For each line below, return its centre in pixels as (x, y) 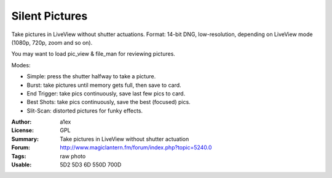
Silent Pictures (49, 16)
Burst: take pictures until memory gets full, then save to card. (104, 85)
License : (22, 130)
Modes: (21, 65)
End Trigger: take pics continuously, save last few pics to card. (106, 93)
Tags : (19, 156)
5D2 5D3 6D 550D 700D (91, 165)
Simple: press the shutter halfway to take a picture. (91, 76)
